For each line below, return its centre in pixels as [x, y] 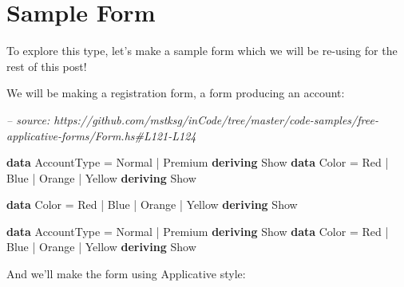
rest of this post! [47, 66]
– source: [28, 119]
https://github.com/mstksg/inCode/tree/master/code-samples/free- [216, 119]
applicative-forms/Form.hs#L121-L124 [101, 135]
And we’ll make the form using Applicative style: [126, 274]
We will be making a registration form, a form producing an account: [176, 93]
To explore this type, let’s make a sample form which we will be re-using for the [202, 51]
